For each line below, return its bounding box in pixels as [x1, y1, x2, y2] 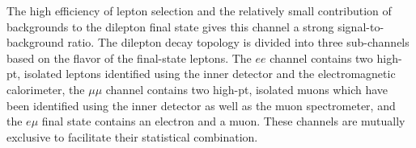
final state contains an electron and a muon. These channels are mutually [41, 113, 405, 129]
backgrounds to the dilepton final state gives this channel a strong [6, 18, 334, 35]
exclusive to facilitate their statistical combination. [6, 128, 258, 145]
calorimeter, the [6, 80, 85, 97]
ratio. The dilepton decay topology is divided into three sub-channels [67, 34, 410, 51]
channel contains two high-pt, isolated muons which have [105, 80, 388, 97]
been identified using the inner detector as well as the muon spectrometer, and [6, 97, 396, 113]
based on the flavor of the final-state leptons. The [6, 49, 252, 66]
